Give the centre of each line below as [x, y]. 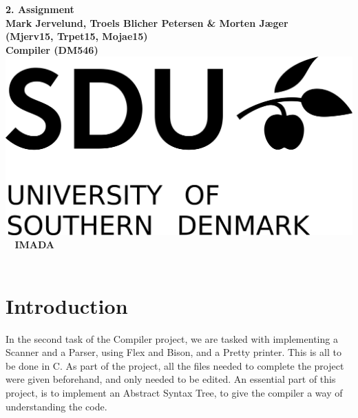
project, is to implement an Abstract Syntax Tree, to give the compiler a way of [174, 393]
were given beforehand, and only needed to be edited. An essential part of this [171, 379]
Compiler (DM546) [52, 49]
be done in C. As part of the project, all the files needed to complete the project [175, 365]
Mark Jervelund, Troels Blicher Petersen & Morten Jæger [147, 22]
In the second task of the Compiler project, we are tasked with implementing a [172, 338]
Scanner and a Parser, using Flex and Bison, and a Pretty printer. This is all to [173, 352]
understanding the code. [56, 406]
